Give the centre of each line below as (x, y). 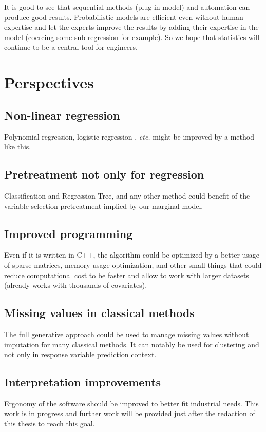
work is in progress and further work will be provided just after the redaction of (130, 413)
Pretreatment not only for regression (104, 174)
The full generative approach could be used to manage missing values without (127, 334)
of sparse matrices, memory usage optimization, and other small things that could (133, 264)
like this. (18, 146)
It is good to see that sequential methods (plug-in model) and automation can (127, 7)
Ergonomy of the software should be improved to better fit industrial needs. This (131, 403)
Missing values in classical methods (99, 313)
